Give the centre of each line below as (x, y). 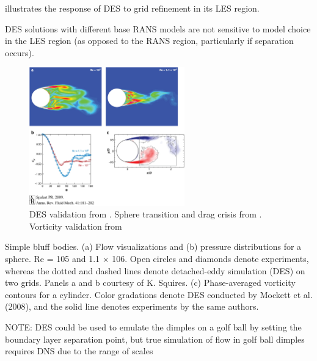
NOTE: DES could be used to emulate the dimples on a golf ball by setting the (153, 327)
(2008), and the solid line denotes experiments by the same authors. (132, 306)
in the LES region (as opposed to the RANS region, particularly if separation (149, 41)
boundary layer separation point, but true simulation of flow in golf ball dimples (155, 339)
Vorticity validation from (76, 226)
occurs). (20, 52)
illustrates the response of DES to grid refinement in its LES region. (132, 8)
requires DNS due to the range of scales (79, 351)
